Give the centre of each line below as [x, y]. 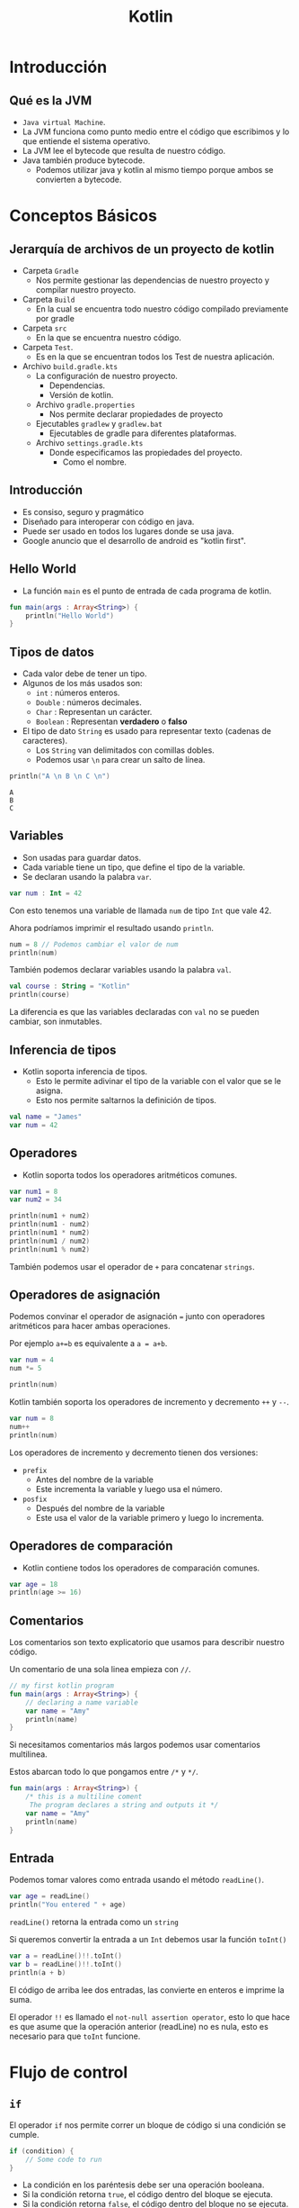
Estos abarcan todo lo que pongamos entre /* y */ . [104, 1772]
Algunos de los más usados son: [82, 683]
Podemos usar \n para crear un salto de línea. [120, 760]
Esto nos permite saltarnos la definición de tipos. [126, 1099]
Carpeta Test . [48, 347]
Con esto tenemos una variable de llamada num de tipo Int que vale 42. [141, 910]
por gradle [55, 318]
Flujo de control [69, 2072]
